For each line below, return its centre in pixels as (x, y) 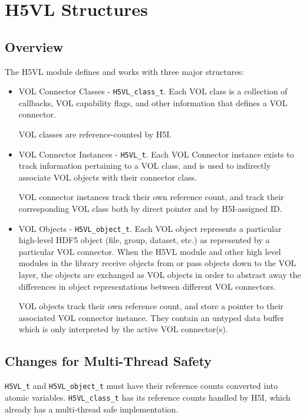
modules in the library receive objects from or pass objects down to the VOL (157, 263)
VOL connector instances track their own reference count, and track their (151, 197)
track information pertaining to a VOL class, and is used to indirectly (145, 166)
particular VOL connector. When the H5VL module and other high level (150, 251)
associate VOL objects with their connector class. (108, 177)
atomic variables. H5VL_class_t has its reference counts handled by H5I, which (148, 397)
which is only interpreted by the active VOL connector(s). (123, 329)
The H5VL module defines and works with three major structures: (124, 71)
